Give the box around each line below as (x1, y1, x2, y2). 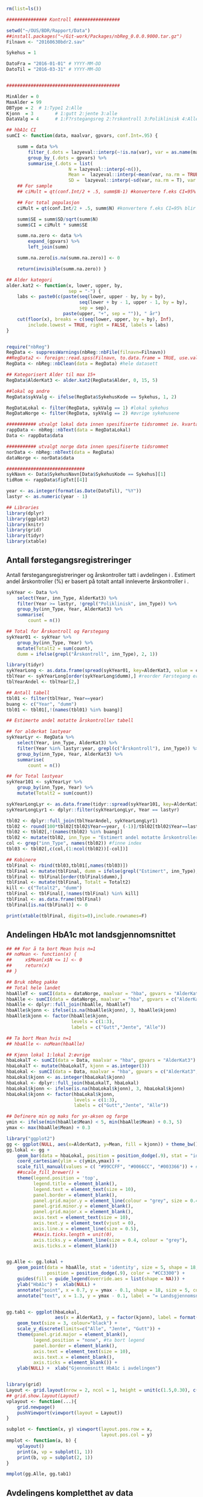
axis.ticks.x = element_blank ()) (33, 1242, 118, 1249)
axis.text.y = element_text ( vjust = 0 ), (33, 1220, 137, 1226)
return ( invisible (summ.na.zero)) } (17, 265, 107, 272)
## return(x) (6, 962, 50, 969)
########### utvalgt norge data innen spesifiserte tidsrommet (6, 443, 169, 450)
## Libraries (6, 504, 39, 510)
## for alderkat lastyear (6, 728, 71, 735)
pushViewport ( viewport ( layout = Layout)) (17, 1410, 123, 1416)
